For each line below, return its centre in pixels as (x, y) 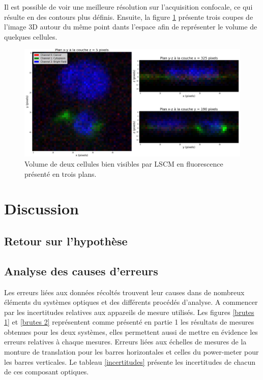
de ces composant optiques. (47, 372)
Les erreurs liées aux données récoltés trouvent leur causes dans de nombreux (124, 292)
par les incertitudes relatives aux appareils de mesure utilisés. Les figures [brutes (129, 312)
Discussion (41, 209)
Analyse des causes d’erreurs (81, 271)
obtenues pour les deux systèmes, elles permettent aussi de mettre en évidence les (131, 331)
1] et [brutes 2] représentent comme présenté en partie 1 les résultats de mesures (129, 322)
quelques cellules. (31, 36)
